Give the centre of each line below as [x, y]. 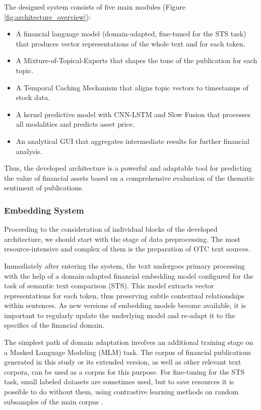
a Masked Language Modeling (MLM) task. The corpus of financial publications [128, 352]
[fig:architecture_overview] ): [48, 16]
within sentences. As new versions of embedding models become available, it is [125, 305]
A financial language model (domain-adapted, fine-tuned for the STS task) [131, 34]
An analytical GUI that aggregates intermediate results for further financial [133, 141]
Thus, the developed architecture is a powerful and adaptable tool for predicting [128, 168]
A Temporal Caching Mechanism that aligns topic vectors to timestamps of [132, 87]
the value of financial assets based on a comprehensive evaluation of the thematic [129, 177]
